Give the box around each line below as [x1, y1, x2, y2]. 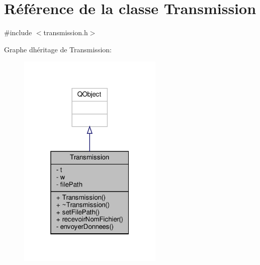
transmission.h [43, 27, 88, 38]
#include [4, 27, 32, 38]
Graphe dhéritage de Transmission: [4, 44, 112, 54]
